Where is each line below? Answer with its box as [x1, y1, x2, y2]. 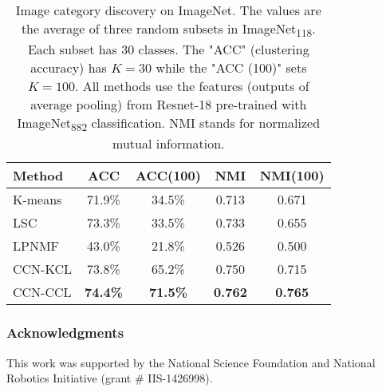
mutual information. [112, 134, 225, 153]
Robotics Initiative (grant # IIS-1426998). [6, 370, 213, 386]
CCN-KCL [13, 259, 72, 279]
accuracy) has [30, 58, 107, 77]
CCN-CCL [13, 283, 72, 302]
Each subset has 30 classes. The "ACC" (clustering [27, 40, 309, 59]
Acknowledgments [6, 323, 124, 343]
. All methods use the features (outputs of [74, 77, 309, 96]
